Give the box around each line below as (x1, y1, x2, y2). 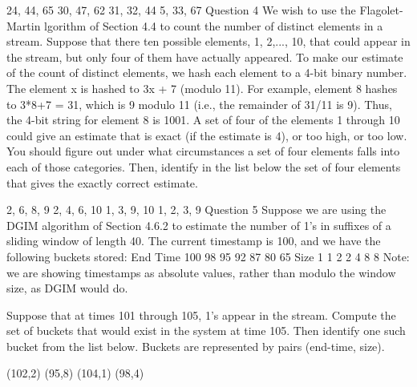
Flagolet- (359, 2, 403, 18)
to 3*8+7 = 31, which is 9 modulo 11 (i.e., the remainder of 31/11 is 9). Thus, (6, 95, 392, 112)
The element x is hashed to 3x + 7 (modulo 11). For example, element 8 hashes (6, 79, 398, 96)
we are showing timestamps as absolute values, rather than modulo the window (6, 264, 396, 280)
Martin (6, 17, 41, 34)
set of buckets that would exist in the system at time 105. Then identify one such (6, 322, 406, 339)
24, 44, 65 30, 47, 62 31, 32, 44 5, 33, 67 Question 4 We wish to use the (6, 2, 356, 18)
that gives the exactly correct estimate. (6, 174, 198, 191)
